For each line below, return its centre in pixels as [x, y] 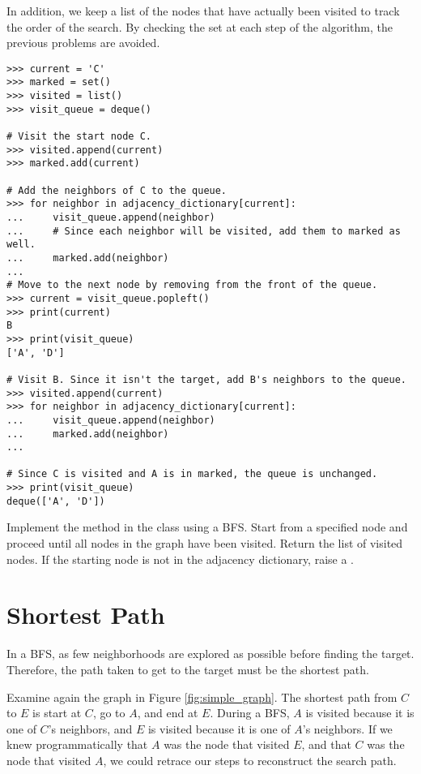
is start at [57, 713]
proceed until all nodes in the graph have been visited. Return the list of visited [205, 543]
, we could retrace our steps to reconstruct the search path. [250, 760]
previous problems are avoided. [83, 43]
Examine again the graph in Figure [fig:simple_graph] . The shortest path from [202, 697]
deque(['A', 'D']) [56, 501]
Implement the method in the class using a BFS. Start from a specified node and [207, 527]
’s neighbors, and [90, 728]
